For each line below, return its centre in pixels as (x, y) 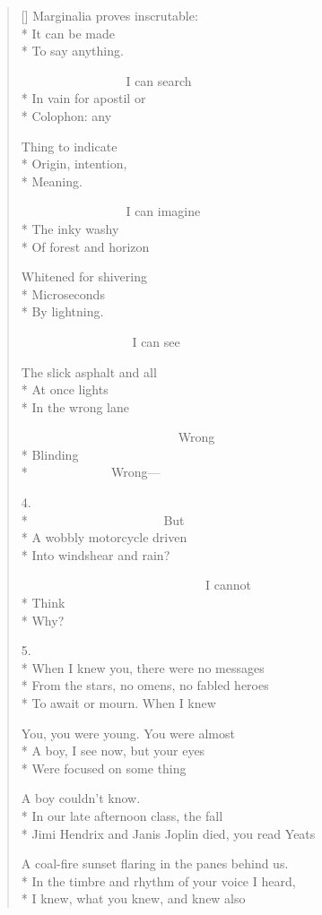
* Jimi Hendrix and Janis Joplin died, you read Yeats (168, 833)
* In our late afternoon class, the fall (122, 815)
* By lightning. (62, 311)
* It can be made (68, 33)
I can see (156, 341)
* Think (43, 603)
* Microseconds (63, 293)
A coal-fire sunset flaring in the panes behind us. (155, 863)
